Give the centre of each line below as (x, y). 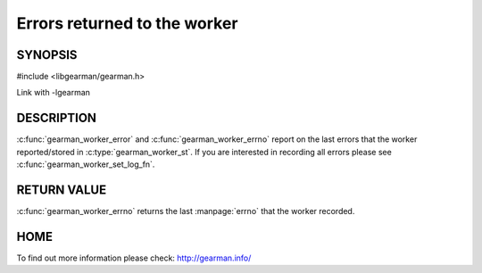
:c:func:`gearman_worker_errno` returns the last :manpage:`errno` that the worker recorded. (186, 211)
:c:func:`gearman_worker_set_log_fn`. (86, 164)
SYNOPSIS (47, 55)
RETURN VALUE (62, 190)
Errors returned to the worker (127, 23)
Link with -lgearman (54, 93)
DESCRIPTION (57, 118)
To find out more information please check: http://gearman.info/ (134, 258)
